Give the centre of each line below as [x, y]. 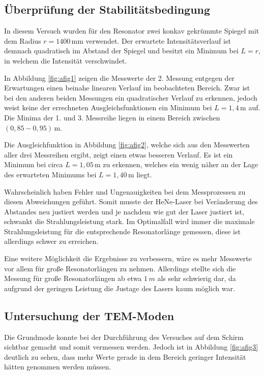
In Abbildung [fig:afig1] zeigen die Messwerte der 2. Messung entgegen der [120, 77]
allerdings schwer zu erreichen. [51, 241]
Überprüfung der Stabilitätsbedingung [107, 9]
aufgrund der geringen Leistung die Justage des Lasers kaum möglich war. [120, 288]
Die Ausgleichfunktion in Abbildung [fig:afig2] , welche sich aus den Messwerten [127, 145]
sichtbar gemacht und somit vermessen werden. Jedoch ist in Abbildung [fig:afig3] [131, 347]
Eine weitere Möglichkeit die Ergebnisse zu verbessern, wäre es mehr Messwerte [128, 258]
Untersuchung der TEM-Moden [89, 315]
